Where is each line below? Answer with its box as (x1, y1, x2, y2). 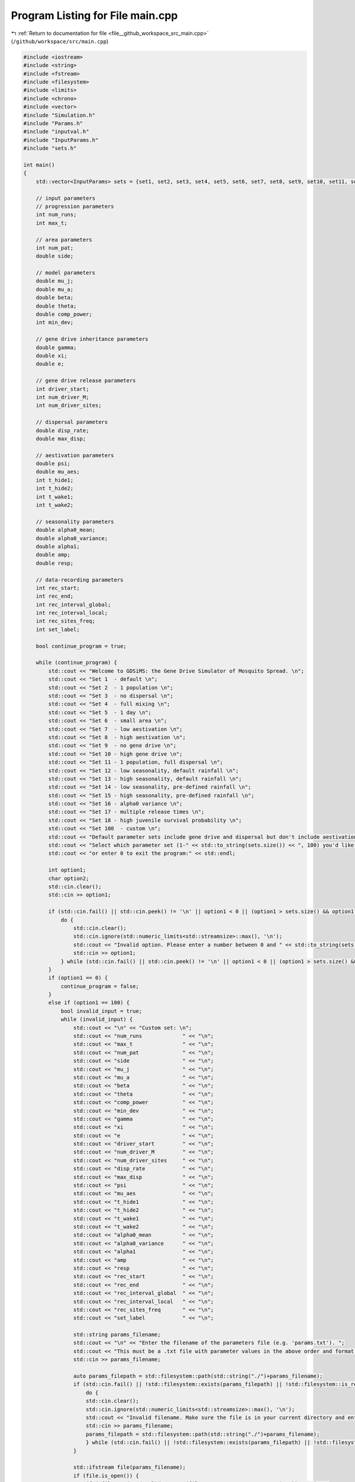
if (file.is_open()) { (73, 1472, 139, 1479)
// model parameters (35, 270, 96, 276)
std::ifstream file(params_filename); (73, 1464, 186, 1471)
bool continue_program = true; (35, 643, 127, 649)
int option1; (48, 867, 86, 874)
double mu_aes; (35, 468, 80, 475)
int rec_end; (35, 593, 74, 600)
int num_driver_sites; (35, 402, 102, 409)
